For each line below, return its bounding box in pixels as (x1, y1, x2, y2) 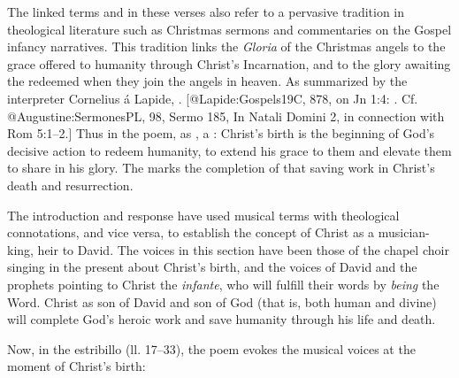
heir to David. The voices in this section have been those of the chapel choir (37, 240, 449, 258)
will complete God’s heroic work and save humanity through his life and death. (7, 310, 436, 328)
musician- (378, 223, 430, 242)
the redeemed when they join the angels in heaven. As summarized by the (7, 72, 408, 90)
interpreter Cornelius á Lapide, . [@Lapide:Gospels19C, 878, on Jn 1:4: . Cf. (7, 89, 418, 107)
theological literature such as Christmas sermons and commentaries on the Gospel (7, 19, 452, 38)
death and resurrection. (7, 175, 134, 194)
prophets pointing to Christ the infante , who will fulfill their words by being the (7, 274, 440, 293)
